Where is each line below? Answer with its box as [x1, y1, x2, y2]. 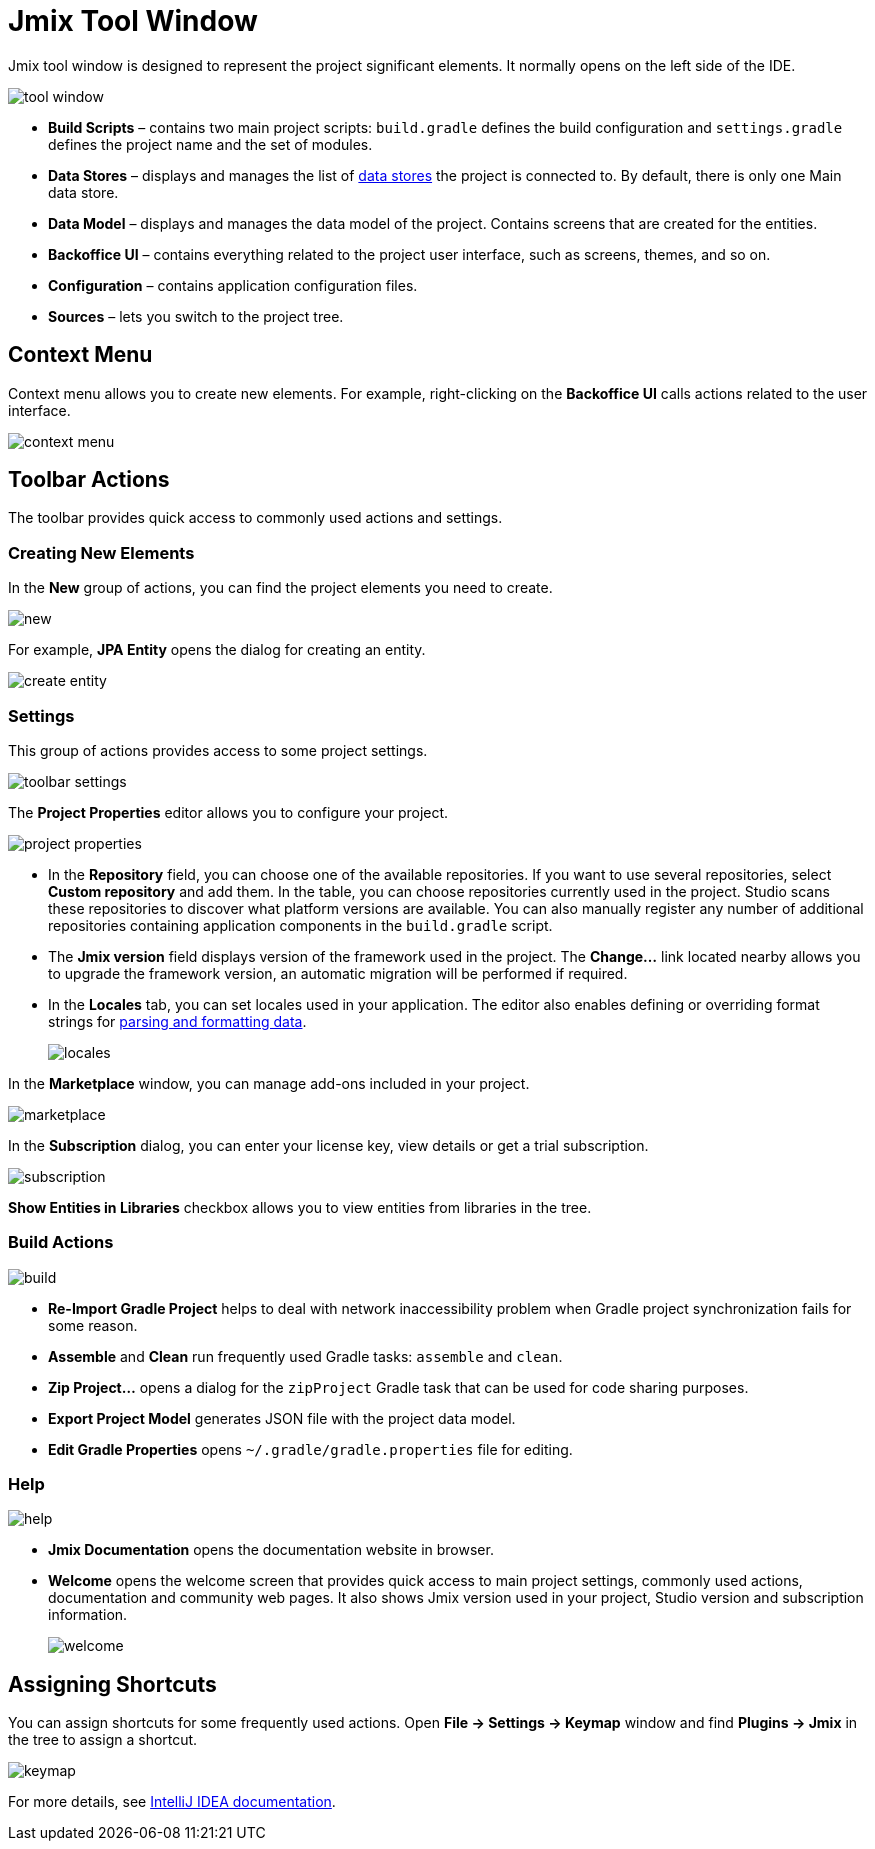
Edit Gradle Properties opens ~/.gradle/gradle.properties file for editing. [48, 1440, 573, 1458]
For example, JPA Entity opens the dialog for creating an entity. [8, 641, 426, 659]
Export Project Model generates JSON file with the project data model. [48, 1409, 516, 1427]
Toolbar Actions [8, 467, 170, 493]
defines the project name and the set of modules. [48, 135, 373, 153]
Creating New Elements [8, 542, 195, 563]
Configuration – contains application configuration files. [48, 276, 418, 294]
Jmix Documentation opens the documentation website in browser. [48, 1541, 494, 1559]
